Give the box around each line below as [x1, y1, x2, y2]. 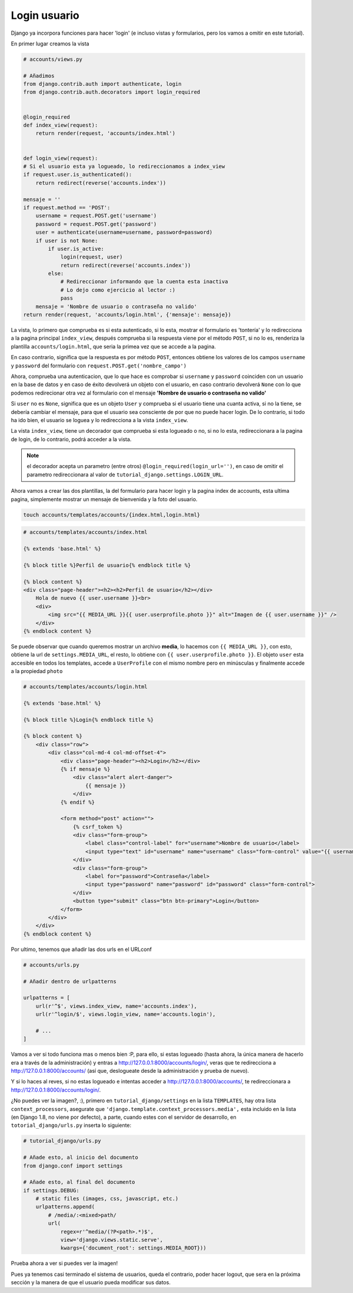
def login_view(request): [23, 155, 98, 161]
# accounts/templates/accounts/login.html [23, 684, 148, 690]
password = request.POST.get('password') [35, 221, 157, 227]
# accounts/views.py [23, 56, 82, 62]
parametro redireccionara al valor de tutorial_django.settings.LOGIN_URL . [26, 471, 224, 478]
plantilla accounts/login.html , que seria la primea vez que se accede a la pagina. [11, 343, 216, 350]
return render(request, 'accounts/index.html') [35, 130, 176, 137]
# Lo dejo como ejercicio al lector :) [60, 286, 176, 293]
